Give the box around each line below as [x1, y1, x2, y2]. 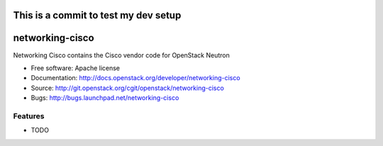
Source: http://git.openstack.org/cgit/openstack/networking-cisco [30, 84, 225, 92]
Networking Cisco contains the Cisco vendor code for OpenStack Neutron [13, 50, 230, 60]
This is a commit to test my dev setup [13, 9, 182, 21]
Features [13, 111, 45, 120]
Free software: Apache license [30, 64, 121, 72]
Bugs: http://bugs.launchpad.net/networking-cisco [30, 94, 179, 102]
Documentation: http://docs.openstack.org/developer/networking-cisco [30, 74, 240, 82]
